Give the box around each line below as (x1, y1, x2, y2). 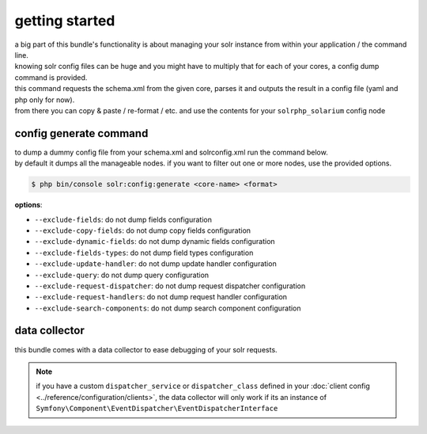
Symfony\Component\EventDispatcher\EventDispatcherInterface (36, 404, 278, 413)
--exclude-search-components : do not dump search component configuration (34, 303, 301, 313)
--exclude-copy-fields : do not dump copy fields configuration (34, 226, 251, 235)
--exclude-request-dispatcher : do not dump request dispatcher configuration (34, 281, 306, 291)
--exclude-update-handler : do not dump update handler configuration (34, 259, 277, 268)
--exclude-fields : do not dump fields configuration (34, 215, 213, 224)
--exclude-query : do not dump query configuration (34, 270, 210, 280)
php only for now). (14, 95, 75, 105)
